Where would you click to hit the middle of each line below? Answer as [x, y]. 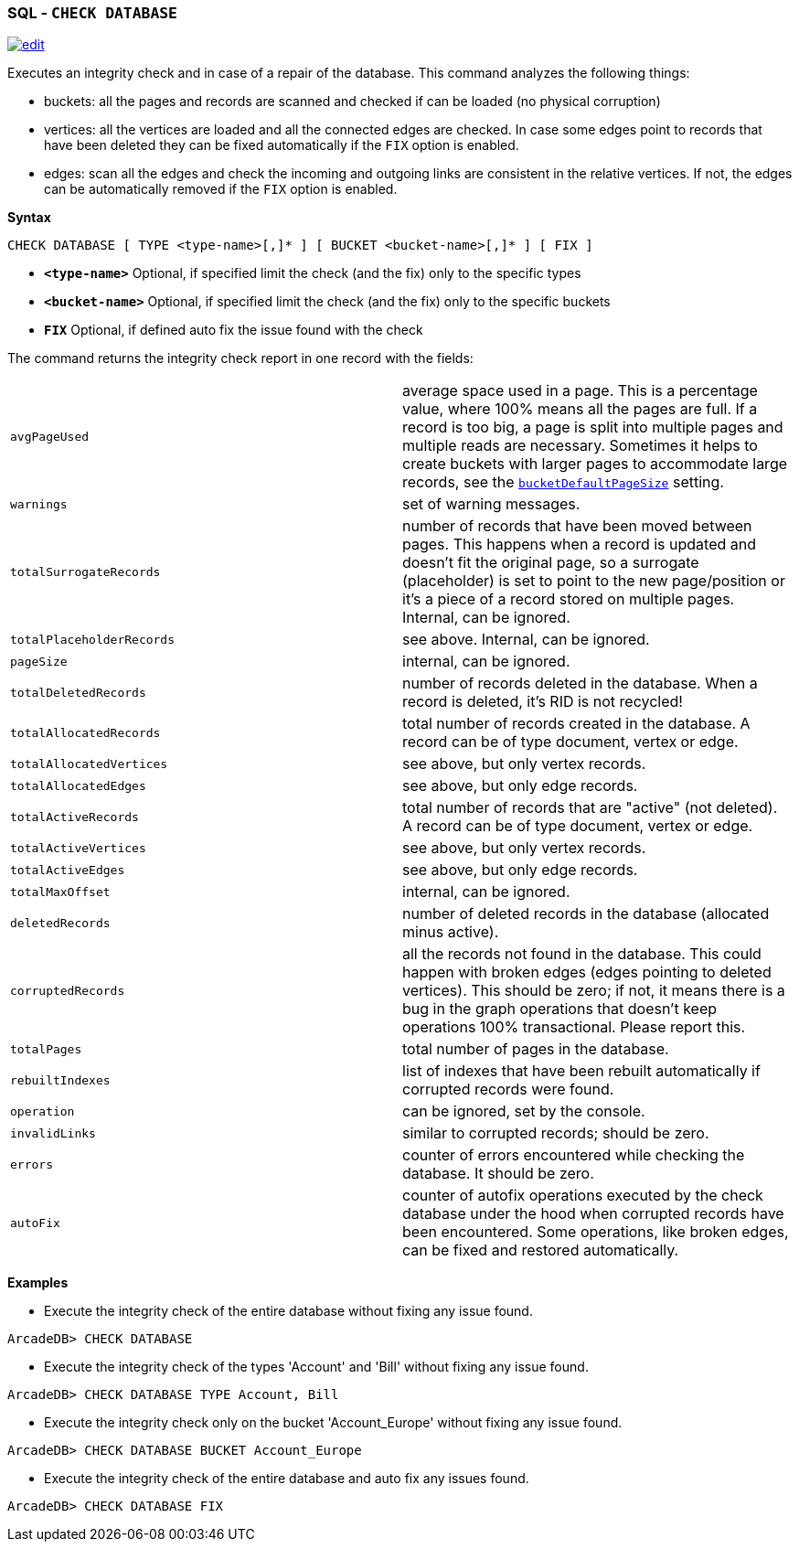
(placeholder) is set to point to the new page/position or [594, 581]
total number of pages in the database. [536, 1049]
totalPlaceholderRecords [93, 639]
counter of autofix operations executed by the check [583, 1196]
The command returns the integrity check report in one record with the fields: [240, 358]
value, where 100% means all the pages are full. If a [580, 409]
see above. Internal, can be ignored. [526, 640]
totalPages [46, 1049]
